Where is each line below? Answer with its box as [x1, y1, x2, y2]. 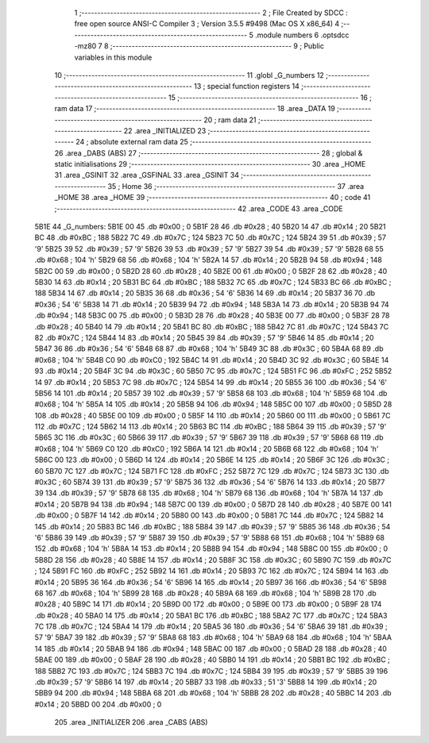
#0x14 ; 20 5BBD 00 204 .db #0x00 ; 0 [34, 699, 162, 709]
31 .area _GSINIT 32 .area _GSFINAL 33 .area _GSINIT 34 [54, 171, 240, 180]
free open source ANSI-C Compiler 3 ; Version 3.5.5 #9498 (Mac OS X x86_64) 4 [74, 19, 340, 29]
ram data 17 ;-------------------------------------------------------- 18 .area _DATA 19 [54, 104, 335, 114]
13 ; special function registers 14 [193, 82, 300, 91]
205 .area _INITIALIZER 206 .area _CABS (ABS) [54, 718, 208, 727]
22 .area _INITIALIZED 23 [123, 125, 207, 135]
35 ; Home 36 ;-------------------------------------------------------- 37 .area [107, 181, 365, 191]
